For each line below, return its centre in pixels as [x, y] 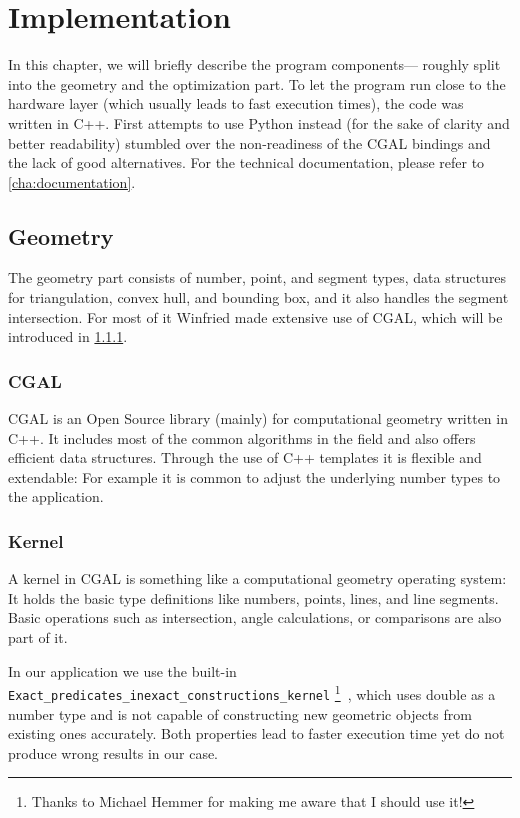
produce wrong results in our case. [113, 752]
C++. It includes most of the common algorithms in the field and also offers [242, 437]
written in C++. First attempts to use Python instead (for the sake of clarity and [259, 122]
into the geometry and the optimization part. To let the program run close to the [257, 83]
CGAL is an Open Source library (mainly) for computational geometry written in [258, 418]
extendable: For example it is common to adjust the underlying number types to [254, 476]
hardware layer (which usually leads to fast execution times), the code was [236, 103]
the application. [56, 496]
